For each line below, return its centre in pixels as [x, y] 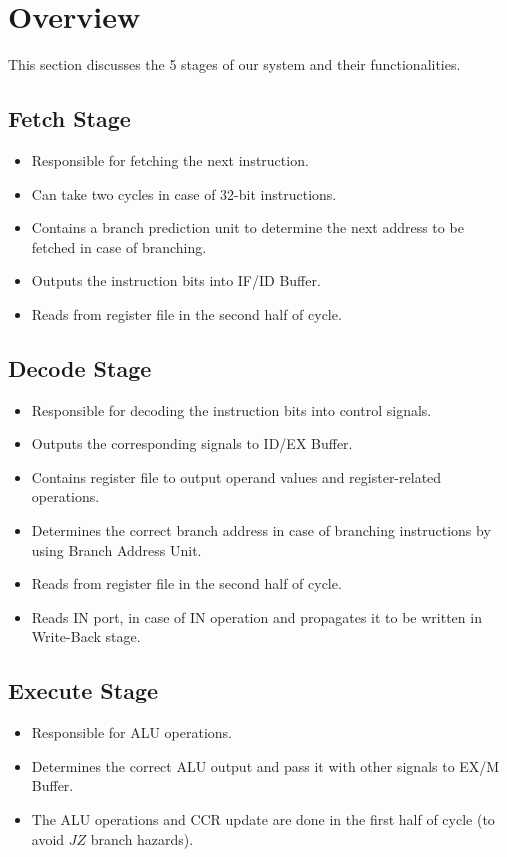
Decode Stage [80, 367]
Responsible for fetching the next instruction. [170, 159]
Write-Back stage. [86, 636]
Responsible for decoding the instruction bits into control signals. [231, 409]
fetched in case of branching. [119, 246]
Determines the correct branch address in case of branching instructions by [261, 530]
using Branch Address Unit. [116, 549]
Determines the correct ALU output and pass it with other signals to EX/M [265, 765]
